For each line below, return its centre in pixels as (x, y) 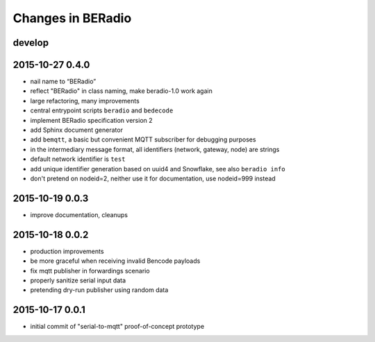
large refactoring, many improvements (85, 101)
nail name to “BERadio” (63, 82)
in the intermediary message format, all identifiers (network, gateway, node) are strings (155, 149)
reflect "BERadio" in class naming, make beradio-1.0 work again (122, 91)
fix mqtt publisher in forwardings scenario (90, 271)
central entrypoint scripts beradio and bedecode (102, 110)
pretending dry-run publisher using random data (99, 290)
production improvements (67, 251)
